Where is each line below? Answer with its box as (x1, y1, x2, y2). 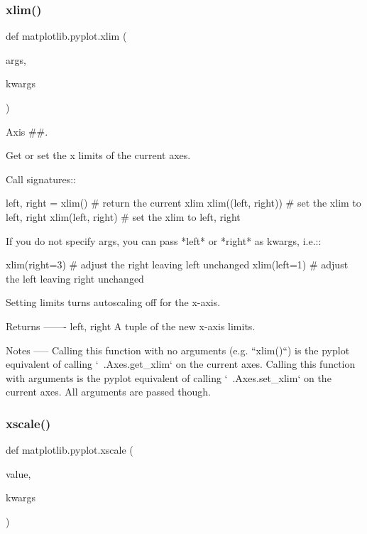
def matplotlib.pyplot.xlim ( (6, 28, 127, 43)
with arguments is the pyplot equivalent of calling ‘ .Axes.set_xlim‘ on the (6, 370, 332, 385)
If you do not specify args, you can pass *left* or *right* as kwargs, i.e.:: (6, 233, 322, 248)
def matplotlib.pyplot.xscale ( (6, 442, 133, 457)
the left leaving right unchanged (6, 271, 144, 285)
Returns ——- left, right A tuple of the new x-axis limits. (6, 318, 256, 333)
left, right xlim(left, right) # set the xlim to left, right (6, 209, 241, 224)
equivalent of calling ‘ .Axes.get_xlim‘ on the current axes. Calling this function (6, 356, 356, 371)
